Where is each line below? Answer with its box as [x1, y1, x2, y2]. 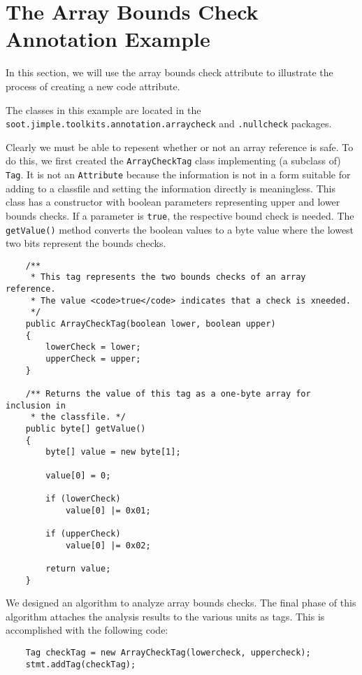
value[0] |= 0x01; [65, 505, 151, 516]
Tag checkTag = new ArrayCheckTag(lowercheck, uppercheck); [25, 647, 311, 658]
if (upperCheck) [45, 528, 121, 539]
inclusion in [6, 400, 66, 411]
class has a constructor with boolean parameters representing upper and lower [6, 194, 340, 209]
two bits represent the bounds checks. [6, 236, 166, 250]
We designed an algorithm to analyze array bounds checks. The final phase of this [6, 595, 356, 610]
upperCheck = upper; [45, 354, 141, 364]
